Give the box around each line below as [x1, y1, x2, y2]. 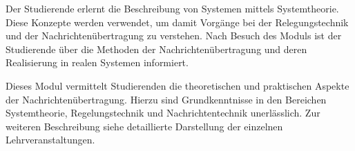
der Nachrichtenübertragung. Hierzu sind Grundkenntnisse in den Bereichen [6, 92, 327, 106]
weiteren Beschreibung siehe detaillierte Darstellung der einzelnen [6, 119, 283, 133]
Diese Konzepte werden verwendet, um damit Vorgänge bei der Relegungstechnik [6, 14, 349, 29]
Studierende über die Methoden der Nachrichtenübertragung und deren [6, 41, 307, 56]
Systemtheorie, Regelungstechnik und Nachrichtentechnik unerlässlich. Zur [6, 105, 320, 120]
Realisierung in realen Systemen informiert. [6, 55, 189, 70]
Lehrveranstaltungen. [6, 132, 95, 147]
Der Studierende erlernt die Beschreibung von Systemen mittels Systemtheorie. [6, 1, 339, 15]
